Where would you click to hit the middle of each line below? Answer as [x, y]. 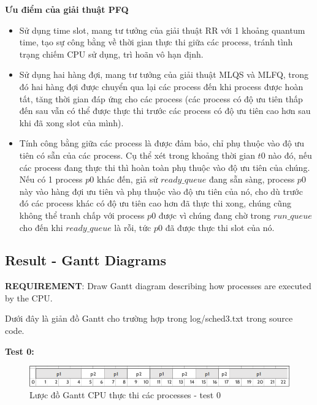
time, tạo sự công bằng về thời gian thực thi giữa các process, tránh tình [156, 42]
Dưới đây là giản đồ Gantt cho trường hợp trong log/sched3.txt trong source [149, 318]
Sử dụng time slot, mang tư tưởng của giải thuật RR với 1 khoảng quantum [162, 30]
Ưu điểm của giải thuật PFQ [67, 9]
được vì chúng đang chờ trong [215, 215]
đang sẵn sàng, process [252, 179]
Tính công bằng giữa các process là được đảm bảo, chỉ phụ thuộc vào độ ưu [162, 143]
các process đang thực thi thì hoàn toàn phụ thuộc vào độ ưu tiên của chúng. [165, 167]
